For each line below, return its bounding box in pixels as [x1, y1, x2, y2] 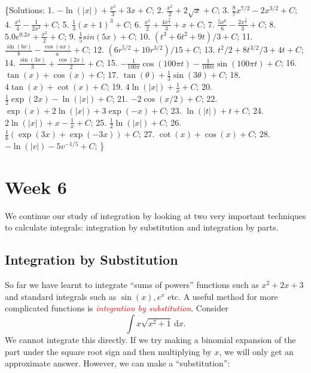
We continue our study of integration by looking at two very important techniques [5, 209, 306, 222]
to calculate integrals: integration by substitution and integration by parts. [5, 221, 279, 233]
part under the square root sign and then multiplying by [5, 345, 212, 357]
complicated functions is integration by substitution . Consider [5, 302, 228, 314]
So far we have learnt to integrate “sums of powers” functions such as [5, 278, 259, 291]
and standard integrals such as [5, 290, 117, 302]
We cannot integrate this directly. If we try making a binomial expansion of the [5, 333, 296, 346]
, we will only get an [219, 345, 294, 357]
